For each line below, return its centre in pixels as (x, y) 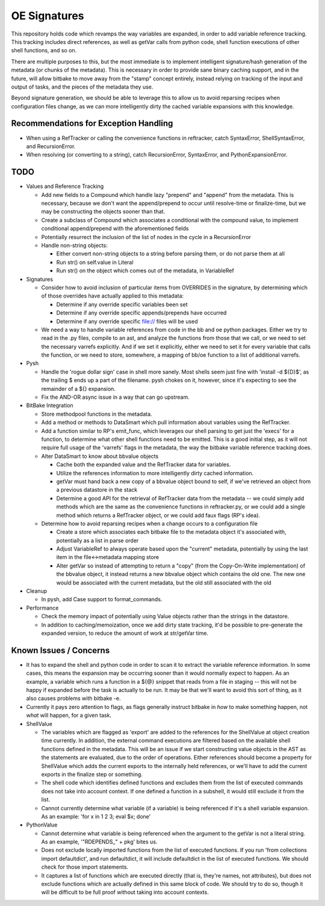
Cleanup (37, 591)
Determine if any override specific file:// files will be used (127, 321)
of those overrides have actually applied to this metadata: (113, 296)
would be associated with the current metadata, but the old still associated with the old (164, 583)
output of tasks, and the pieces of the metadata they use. (82, 87)
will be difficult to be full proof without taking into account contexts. (125, 892)
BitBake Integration (50, 405)
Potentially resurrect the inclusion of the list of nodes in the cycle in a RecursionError (146, 237)
